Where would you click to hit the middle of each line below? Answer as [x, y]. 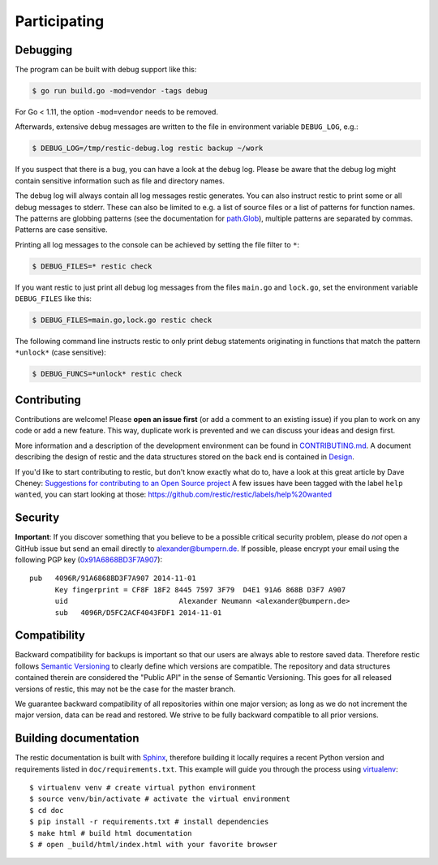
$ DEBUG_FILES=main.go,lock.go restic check [122, 320]
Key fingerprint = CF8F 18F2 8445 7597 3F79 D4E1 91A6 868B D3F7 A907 [200, 590]
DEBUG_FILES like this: [54, 299]
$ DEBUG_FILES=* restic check [92, 266]
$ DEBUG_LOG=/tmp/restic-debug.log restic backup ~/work [148, 148]
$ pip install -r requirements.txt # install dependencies [149, 822]
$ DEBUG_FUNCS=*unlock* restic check [107, 374]
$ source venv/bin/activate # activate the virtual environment [160, 799]
